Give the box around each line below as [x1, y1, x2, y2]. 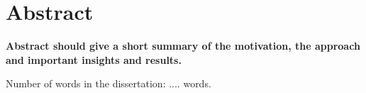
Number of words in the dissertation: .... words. [6, 76, 211, 91]
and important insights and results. [6, 52, 182, 67]
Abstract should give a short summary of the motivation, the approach [6, 38, 360, 53]
